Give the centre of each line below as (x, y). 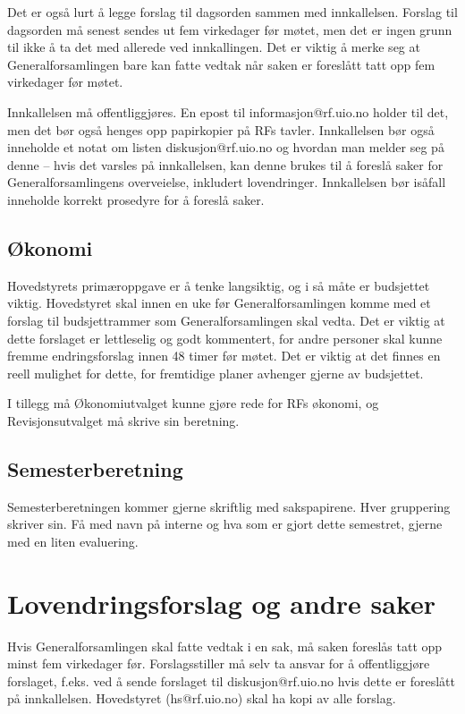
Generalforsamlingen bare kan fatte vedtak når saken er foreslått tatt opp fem (221, 64)
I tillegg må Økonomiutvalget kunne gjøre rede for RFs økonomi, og (193, 403)
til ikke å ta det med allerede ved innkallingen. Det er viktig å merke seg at (214, 47)
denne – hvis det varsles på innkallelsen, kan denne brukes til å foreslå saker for (225, 164)
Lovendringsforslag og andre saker (222, 603)
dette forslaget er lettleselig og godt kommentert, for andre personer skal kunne (225, 338)
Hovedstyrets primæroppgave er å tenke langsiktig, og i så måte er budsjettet (219, 285)
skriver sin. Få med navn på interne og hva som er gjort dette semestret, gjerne (225, 524)
